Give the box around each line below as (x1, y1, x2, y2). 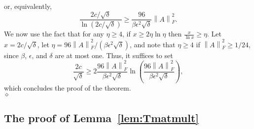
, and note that (129, 39, 176, 49)
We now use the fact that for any (4, 29, 104, 39)
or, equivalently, (4, 1, 52, 11)
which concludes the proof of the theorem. (4, 82, 131, 93)
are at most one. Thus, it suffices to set (55, 50, 173, 60)
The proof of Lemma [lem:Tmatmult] (4, 110, 199, 125)
